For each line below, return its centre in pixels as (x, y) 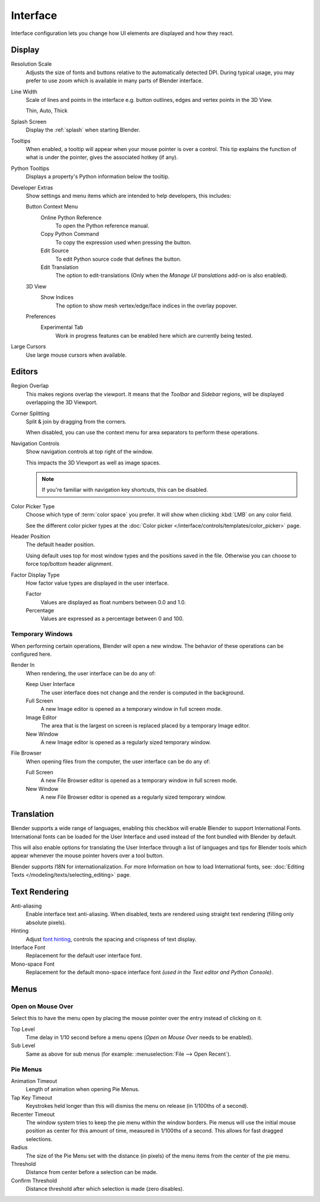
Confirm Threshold (34, 1180)
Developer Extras (32, 187)
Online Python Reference (71, 217)
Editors (25, 372)
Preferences (41, 316)
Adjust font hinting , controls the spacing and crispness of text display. (111, 939)
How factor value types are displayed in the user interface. (97, 583)
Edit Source (55, 251)
